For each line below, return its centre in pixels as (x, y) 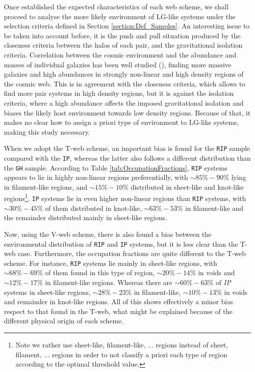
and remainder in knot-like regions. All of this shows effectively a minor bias (119, 301)
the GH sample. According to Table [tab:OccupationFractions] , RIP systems (116, 167)
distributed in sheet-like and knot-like (187, 186)
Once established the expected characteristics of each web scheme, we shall (116, 6)
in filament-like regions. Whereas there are (109, 282)
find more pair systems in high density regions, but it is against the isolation (119, 93)
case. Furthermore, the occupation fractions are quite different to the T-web (132, 253)
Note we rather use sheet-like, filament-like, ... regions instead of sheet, (122, 345)
